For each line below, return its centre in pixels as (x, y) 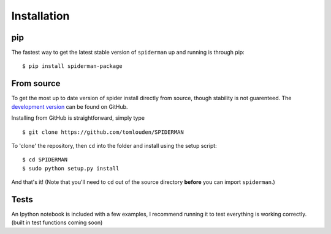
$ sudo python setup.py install (71, 168)
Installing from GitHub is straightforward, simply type (78, 118)
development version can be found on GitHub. (70, 106)
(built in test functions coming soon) (57, 222)
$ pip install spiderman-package (72, 66)
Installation (40, 16)
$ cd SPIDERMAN (45, 160)
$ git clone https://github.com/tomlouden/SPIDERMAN (103, 132)
